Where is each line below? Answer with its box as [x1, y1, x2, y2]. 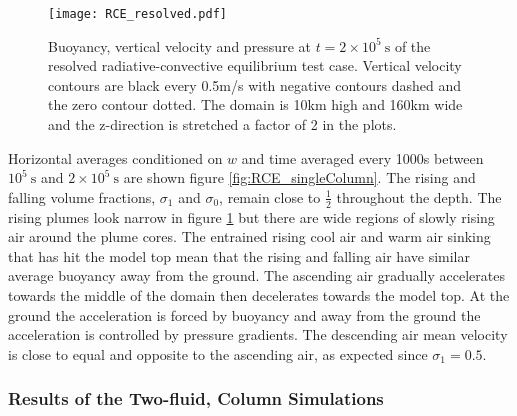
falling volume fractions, [8, 186, 156, 207]
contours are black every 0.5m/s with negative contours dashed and [48, 74, 462, 95]
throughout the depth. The [336, 186, 502, 207]
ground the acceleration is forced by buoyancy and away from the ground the [8, 304, 481, 325]
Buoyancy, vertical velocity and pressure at [48, 35, 311, 56]
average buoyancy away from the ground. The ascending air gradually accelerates [8, 265, 505, 286]
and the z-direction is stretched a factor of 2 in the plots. [48, 114, 397, 135]
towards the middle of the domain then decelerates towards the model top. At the [8, 285, 510, 306]
